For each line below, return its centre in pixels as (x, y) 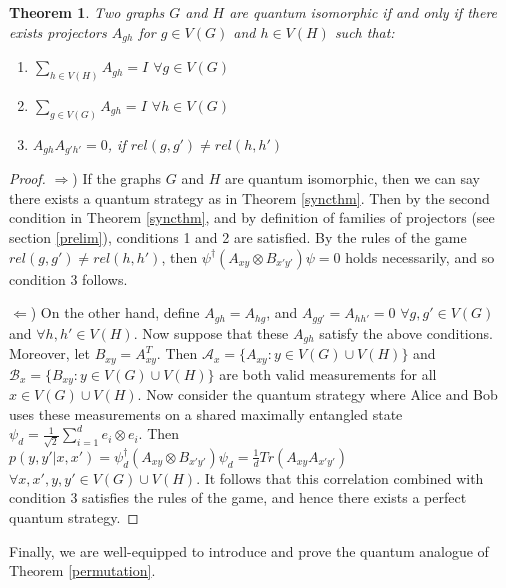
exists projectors (58, 31)
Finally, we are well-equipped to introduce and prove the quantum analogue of (249, 550)
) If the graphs (117, 178)
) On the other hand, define (115, 312)
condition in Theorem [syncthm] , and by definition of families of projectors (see (252, 217)
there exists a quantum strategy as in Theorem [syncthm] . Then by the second (249, 197)
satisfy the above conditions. (406, 332)
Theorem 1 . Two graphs (87, 12)
